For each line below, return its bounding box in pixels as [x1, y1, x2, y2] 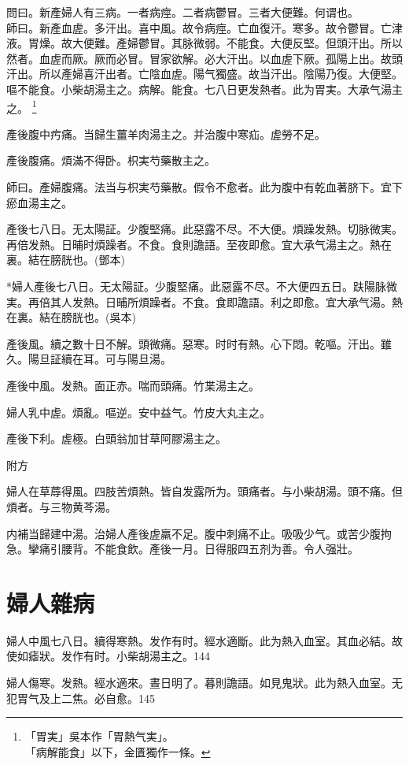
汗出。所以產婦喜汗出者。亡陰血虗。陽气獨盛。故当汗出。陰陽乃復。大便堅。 [6, 65, 403, 82]
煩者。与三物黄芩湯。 [6, 498, 116, 514]
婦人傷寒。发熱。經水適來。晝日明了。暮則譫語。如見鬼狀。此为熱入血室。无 [6, 674, 403, 690]
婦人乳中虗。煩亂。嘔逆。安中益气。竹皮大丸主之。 [6, 403, 271, 420]
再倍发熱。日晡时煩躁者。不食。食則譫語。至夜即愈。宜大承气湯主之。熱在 [6, 236, 392, 252]
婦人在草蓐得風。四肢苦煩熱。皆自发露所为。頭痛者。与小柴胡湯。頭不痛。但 [6, 483, 403, 499]
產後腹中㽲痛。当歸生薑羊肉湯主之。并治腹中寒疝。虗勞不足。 [6, 125, 326, 142]
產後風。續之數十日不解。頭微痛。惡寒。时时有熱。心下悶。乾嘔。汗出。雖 [6, 335, 392, 351]
